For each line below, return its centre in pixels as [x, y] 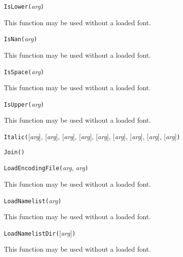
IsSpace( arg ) [24, 71]
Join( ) [14, 152]
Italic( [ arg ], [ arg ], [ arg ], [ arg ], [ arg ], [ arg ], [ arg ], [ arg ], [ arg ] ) [92, 136]
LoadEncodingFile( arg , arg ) [46, 168]
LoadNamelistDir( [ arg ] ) [40, 233]
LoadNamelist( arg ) [33, 200]
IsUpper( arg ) [24, 104]
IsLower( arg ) [24, 6]
